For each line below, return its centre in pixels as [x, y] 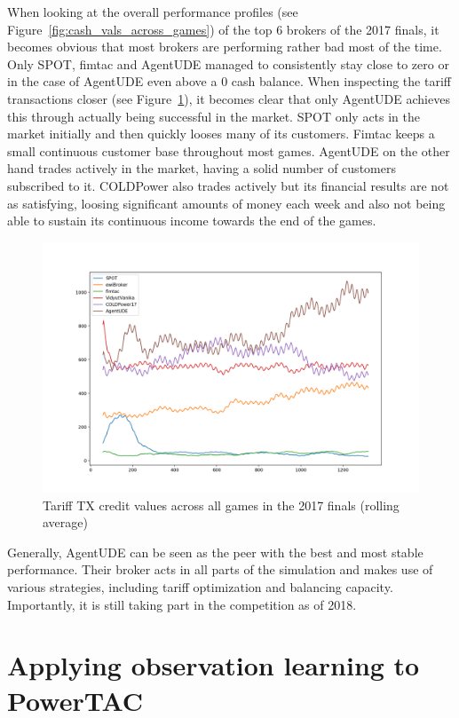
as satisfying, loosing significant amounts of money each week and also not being [226, 203]
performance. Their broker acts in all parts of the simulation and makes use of [220, 569]
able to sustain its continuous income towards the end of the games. [192, 221]
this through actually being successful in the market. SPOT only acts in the [214, 116]
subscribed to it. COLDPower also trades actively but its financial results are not [228, 185]
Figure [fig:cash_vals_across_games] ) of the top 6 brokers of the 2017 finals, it [223, 29]
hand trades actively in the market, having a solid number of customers [202, 168]
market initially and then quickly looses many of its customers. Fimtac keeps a [221, 134]
